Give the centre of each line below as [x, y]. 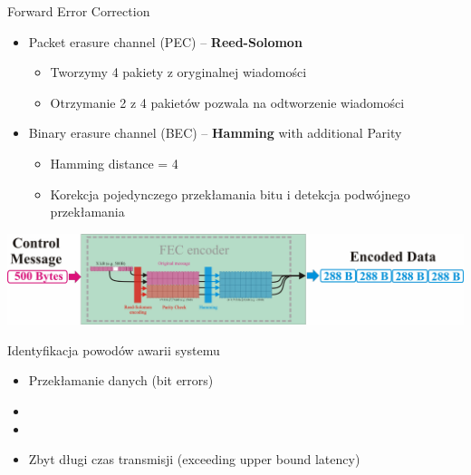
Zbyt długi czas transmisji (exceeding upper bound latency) [194, 459]
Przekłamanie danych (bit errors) [121, 380]
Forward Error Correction [79, 11]
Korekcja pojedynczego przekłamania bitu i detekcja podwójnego [230, 194]
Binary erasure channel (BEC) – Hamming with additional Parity [215, 133]
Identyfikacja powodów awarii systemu [114, 349]
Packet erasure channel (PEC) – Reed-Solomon [165, 41]
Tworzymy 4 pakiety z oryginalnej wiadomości [178, 72]
